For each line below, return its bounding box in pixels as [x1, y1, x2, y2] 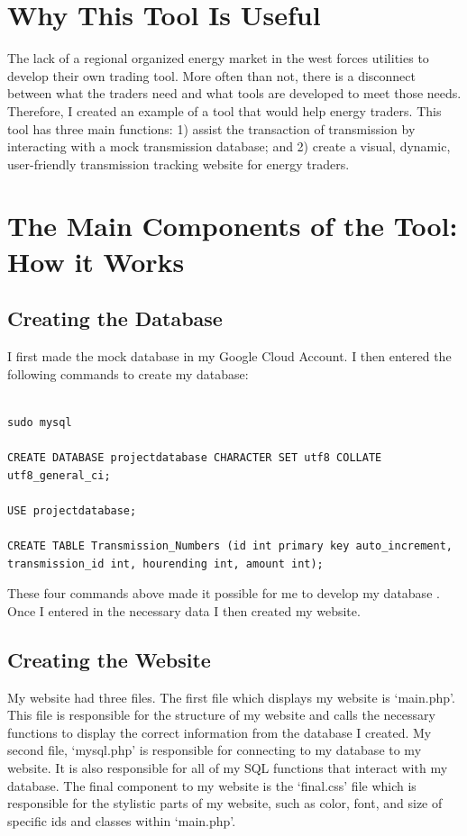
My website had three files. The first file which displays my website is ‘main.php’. [7, 687, 455, 706]
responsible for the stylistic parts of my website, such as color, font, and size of [7, 794, 443, 813]
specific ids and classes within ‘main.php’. [7, 811, 236, 830]
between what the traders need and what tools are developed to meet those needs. [7, 84, 462, 103]
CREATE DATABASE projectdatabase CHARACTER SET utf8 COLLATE [7, 451, 382, 465]
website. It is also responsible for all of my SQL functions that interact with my [7, 758, 448, 777]
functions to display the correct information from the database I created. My [7, 722, 432, 741]
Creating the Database [7, 304, 223, 332]
